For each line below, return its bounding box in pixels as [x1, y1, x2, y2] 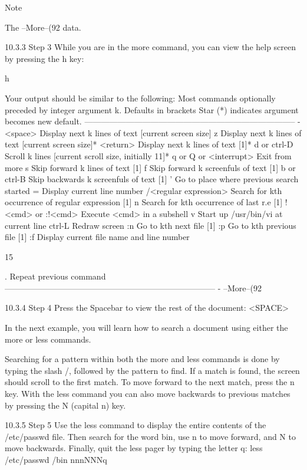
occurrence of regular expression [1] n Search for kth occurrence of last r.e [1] [5, 196, 283, 208]
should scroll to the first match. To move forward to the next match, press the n [5, 376, 295, 388]
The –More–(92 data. [5, 21, 81, 33]
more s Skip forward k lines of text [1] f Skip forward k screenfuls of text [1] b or [5, 161, 296, 173]
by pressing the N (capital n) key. [5, 399, 126, 411]
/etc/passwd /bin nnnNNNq [5, 453, 107, 465]
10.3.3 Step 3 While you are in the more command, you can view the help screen [5, 41, 296, 53]
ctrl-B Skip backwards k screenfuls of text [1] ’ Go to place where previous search [5, 173, 299, 185]
